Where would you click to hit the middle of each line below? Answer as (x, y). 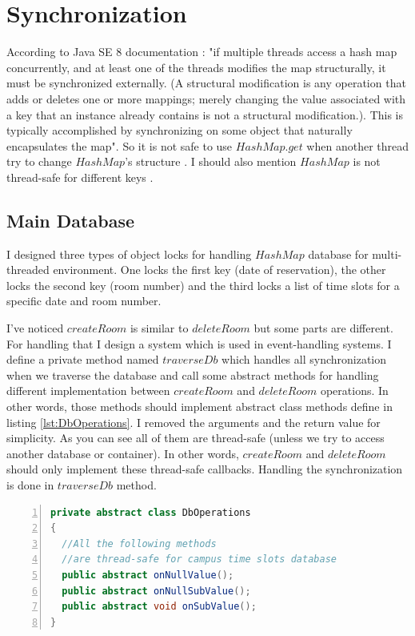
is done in (30, 484)
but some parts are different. (323, 328)
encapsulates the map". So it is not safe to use (120, 145)
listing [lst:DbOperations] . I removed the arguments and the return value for (194, 422)
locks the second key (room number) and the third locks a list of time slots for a (203, 285)
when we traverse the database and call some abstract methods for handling (193, 374)
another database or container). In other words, (123, 453)
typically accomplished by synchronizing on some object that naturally (180, 130)
